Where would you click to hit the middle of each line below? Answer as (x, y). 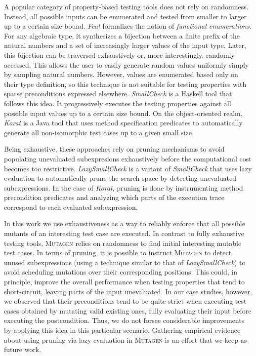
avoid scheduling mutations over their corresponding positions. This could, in (121, 272)
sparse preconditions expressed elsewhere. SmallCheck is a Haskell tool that (118, 94)
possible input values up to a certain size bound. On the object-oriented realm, (123, 113)
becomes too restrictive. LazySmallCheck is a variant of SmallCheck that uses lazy (128, 168)
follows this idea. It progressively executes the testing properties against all (118, 103)
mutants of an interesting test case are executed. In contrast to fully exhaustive (124, 233)
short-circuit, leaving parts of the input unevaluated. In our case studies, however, (128, 291)
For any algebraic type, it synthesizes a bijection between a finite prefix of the (122, 35)
